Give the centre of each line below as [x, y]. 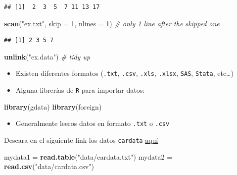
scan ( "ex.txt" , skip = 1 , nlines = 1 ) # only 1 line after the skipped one [112, 23]
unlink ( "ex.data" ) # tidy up [47, 56]
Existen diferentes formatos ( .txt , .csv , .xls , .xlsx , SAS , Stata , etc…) [124, 73]
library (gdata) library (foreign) [53, 106]
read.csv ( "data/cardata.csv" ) [49, 166]
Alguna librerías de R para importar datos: [80, 90]
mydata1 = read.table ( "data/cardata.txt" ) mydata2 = [88, 156]
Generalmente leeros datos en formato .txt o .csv [93, 123]
